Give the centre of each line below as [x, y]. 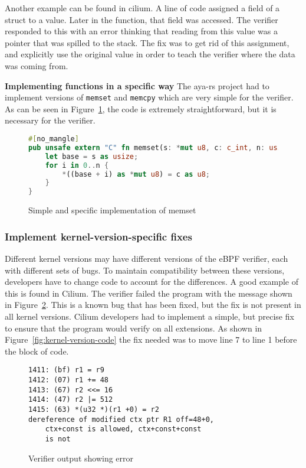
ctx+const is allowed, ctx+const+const [123, 429]
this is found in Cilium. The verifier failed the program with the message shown [149, 293]
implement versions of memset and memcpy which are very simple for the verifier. [149, 97]
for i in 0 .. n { [77, 165]
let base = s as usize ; [92, 156]
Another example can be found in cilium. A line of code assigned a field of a [142, 8]
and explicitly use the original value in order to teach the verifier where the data [150, 54]
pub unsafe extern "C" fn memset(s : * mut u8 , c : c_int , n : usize [159, 147]
